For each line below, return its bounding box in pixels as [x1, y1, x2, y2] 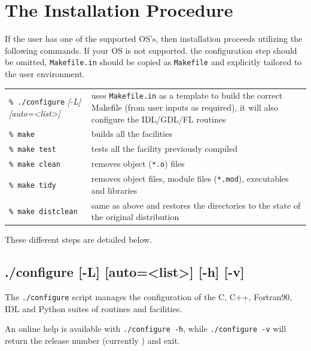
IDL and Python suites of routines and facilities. [5, 302, 182, 315]
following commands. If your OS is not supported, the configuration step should [5, 44, 297, 56]
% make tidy [9, 181, 56, 190]
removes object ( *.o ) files [91, 157, 185, 170]
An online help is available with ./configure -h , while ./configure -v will [5, 322, 286, 335]
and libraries [91, 184, 138, 196]
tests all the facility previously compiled [91, 142, 237, 155]
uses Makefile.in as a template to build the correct [91, 89, 283, 102]
